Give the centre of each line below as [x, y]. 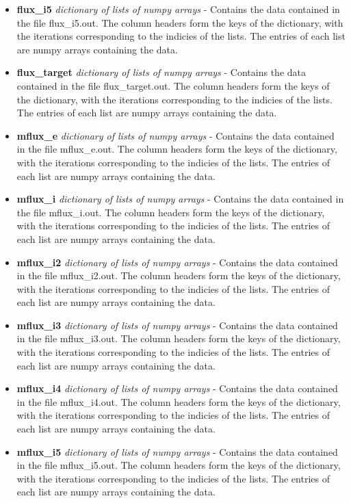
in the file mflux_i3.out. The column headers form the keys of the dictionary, [179, 338]
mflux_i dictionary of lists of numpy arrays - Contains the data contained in [180, 199]
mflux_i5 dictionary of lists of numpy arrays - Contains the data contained [177, 451]
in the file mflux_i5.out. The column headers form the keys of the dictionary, [179, 465]
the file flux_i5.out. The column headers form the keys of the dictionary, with [180, 22]
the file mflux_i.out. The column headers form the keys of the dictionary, [171, 212]
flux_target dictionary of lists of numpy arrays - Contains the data [161, 72]
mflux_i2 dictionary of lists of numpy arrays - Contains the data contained [177, 262]
